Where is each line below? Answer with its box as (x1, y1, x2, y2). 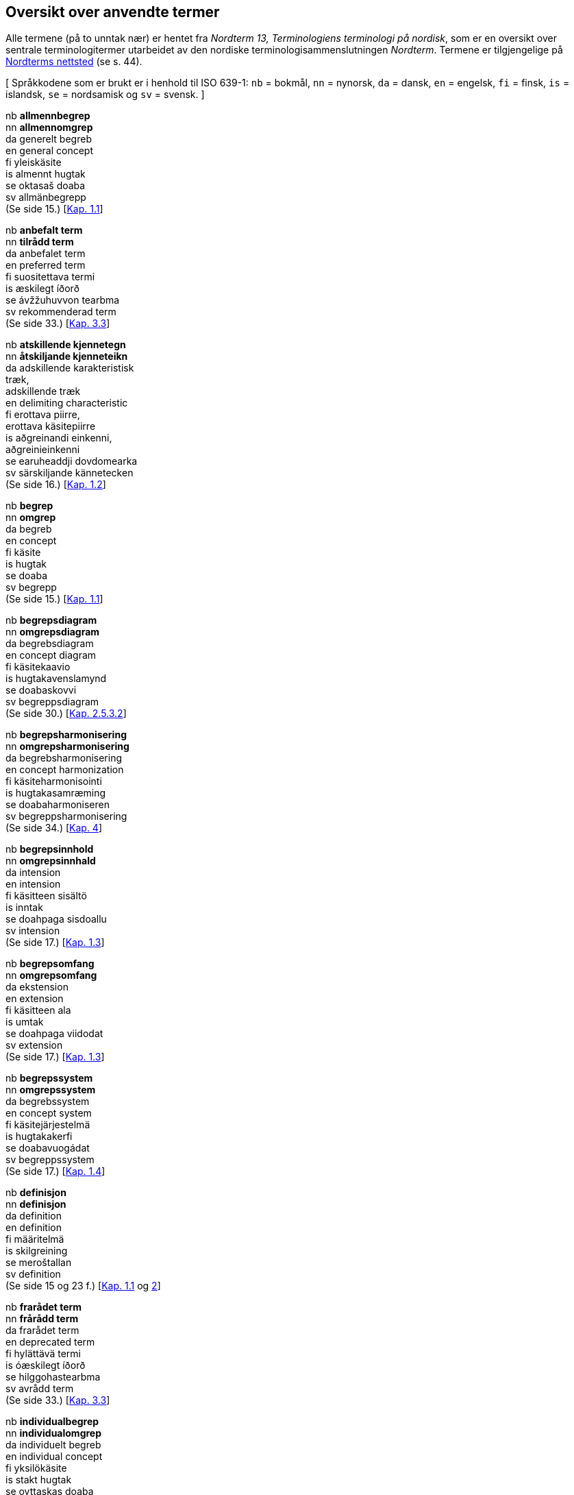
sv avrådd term (5, 1383, 74, 1395)
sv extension (5, 1039, 63, 1052)
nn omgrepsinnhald (5, 855, 96, 867)
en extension (5, 993, 64, 1005)
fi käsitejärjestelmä (5, 1119, 90, 1131)
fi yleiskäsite (5, 156, 62, 169)
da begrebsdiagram (5, 637, 94, 650)
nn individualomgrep (5, 1427, 101, 1439)
